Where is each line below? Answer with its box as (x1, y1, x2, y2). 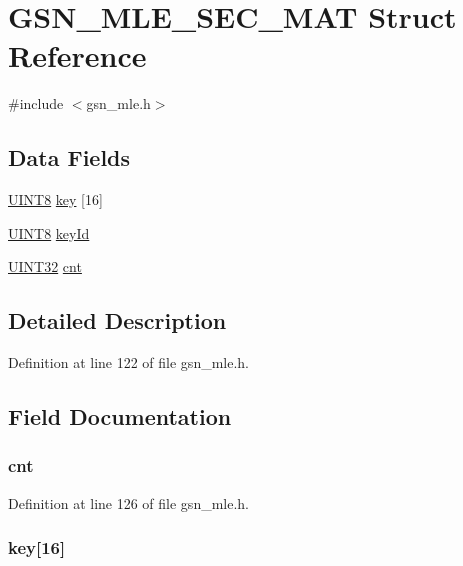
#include (8, 93, 64, 114)
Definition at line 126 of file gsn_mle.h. (8, 492, 250, 513)
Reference (8, 35, 147, 76)
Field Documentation (8, 401, 232, 432)
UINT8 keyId (8, 222, 90, 243)
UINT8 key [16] (8, 189, 103, 210)
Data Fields (8, 142, 131, 173)
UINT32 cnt (8, 256, 82, 277)
